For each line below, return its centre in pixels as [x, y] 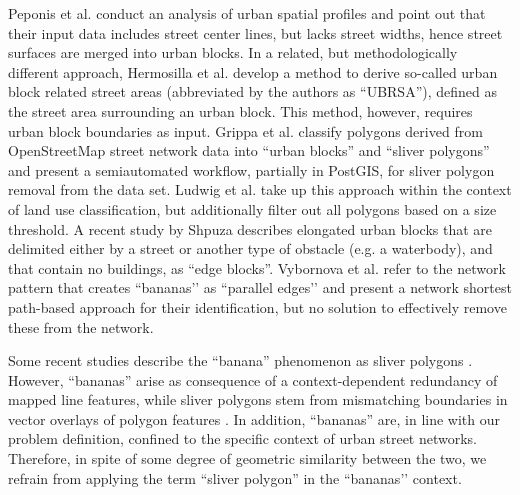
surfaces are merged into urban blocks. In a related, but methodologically [233, 52]
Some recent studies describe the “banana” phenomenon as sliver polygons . [240, 360]
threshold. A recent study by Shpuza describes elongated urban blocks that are [250, 228]
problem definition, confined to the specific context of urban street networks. [243, 438]
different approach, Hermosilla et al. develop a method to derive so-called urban [253, 71]
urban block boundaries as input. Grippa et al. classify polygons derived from [245, 130]
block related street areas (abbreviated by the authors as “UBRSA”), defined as [253, 91]
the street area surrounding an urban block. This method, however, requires [240, 110]
